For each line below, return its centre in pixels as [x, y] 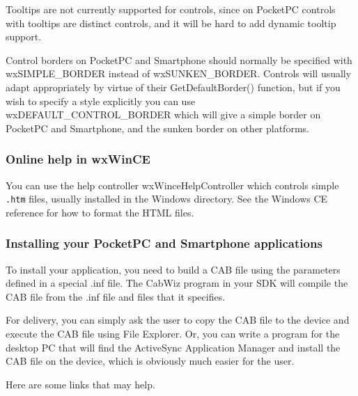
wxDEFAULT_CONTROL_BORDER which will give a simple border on [163, 114]
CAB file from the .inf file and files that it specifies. [116, 296]
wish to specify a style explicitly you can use [101, 101]
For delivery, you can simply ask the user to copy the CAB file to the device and [178, 320]
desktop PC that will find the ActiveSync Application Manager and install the [173, 347]
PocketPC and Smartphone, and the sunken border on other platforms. [157, 128]
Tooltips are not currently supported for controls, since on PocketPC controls [171, 9]
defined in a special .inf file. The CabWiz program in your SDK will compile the [177, 283]
